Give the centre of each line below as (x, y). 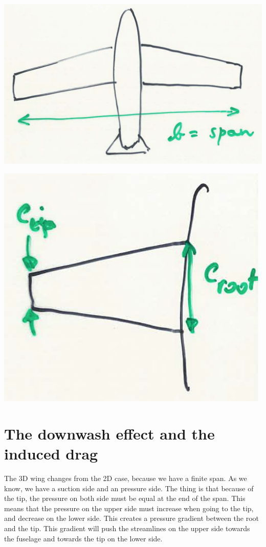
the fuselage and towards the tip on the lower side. (83, 538)
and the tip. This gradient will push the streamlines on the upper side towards (127, 528)
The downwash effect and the (109, 433)
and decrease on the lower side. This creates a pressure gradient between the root (132, 518)
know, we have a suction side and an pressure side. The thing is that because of (129, 488)
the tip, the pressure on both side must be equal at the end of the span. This (125, 498)
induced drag (51, 454)
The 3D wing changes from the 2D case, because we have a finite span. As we (126, 478)
